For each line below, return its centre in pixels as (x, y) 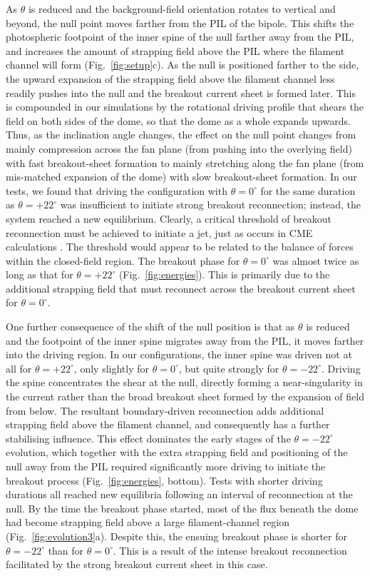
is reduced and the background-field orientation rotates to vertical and (182, 9)
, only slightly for (111, 368)
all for (19, 368)
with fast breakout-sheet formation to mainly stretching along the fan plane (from (185, 162)
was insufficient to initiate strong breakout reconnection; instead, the (211, 204)
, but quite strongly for (229, 368)
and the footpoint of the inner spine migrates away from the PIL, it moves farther (185, 340)
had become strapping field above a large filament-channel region (148, 522)
